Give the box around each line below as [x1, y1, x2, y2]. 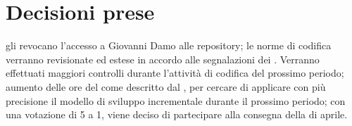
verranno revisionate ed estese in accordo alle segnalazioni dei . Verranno [6, 51, 320, 66]
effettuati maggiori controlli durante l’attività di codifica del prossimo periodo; [6, 65, 344, 80]
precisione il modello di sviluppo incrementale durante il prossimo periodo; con [6, 93, 346, 108]
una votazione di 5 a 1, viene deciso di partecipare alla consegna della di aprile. [6, 107, 348, 122]
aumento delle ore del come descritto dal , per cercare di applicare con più [6, 79, 326, 94]
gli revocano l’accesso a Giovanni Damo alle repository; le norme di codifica [6, 38, 332, 53]
